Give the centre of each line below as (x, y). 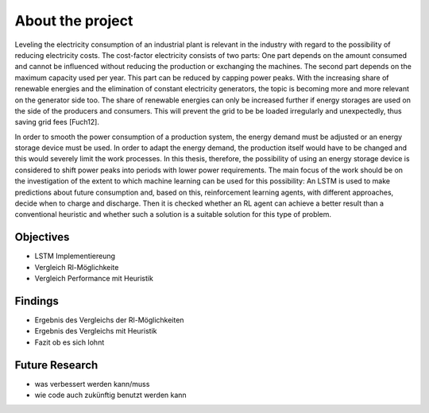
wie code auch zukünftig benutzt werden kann (110, 395)
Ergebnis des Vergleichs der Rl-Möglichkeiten (109, 320)
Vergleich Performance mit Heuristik (94, 279)
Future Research (56, 365)
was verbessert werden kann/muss (92, 384)
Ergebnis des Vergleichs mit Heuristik (96, 331)
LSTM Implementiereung (75, 256)
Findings (37, 301)
